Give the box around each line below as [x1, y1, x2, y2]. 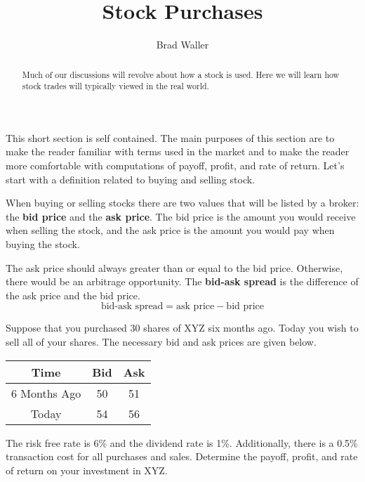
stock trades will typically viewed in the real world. [22, 80, 209, 92]
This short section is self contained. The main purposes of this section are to [6, 130, 335, 145]
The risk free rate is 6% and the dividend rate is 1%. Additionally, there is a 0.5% [6, 435, 358, 450]
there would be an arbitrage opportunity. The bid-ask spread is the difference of [6, 274, 359, 289]
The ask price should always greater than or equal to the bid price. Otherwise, [6, 260, 343, 275]
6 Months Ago [11, 384, 81, 401]
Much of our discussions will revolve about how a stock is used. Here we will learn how [22, 68, 340, 80]
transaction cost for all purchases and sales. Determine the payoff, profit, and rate [6, 449, 358, 464]
